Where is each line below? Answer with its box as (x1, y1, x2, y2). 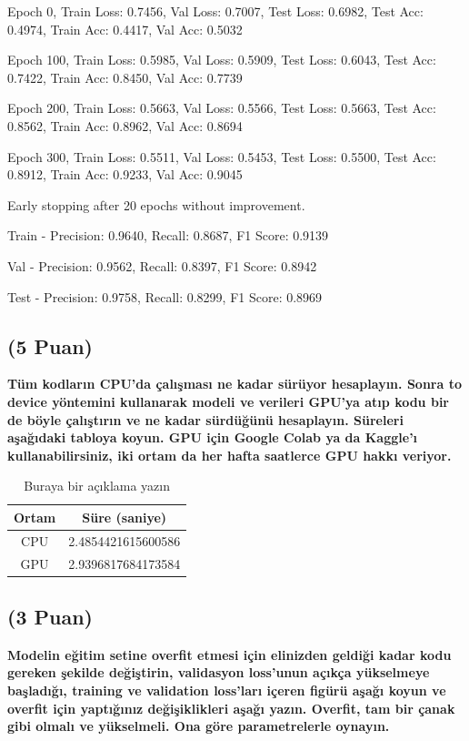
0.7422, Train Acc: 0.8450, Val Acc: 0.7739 (7, 67, 243, 86)
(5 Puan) (7, 331, 93, 360)
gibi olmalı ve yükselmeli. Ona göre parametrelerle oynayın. (7, 716, 390, 736)
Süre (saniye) (82, 507, 167, 526)
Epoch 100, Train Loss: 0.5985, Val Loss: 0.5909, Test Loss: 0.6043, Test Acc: (7, 50, 436, 69)
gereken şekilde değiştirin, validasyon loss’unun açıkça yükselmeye (7, 663, 430, 682)
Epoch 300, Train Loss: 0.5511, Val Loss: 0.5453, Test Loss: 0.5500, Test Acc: (7, 147, 436, 166)
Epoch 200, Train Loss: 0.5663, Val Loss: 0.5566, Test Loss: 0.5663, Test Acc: (7, 98, 436, 117)
